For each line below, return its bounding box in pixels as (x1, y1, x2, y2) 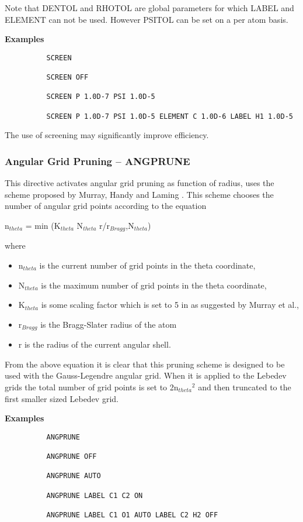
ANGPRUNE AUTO (46, 472, 101, 480)
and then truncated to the (198, 381, 291, 393)
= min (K (25, 219, 61, 231)
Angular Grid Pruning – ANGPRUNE (5, 153, 190, 168)
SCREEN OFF (46, 73, 89, 82)
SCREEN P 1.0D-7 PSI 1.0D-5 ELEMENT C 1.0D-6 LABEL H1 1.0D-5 (46, 112, 293, 121)
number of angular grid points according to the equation (5, 200, 207, 212)
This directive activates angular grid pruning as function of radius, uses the (5, 177, 274, 189)
